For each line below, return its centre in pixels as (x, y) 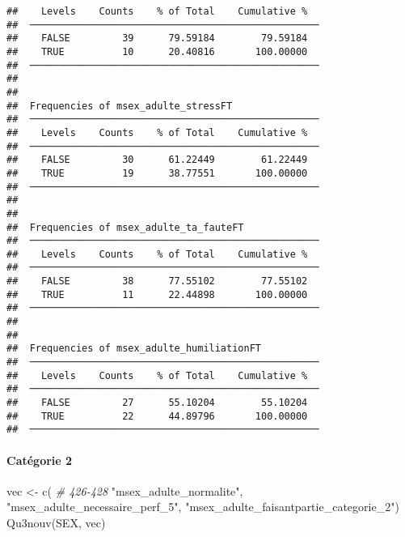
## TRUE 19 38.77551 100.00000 (157, 173)
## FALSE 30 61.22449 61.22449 (157, 160)
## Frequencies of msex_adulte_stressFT (120, 106)
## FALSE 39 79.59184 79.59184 (157, 38)
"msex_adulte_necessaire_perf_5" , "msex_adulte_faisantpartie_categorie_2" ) (203, 507)
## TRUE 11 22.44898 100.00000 (157, 294)
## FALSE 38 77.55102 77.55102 (157, 281)
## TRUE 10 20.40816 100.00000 (157, 51)
